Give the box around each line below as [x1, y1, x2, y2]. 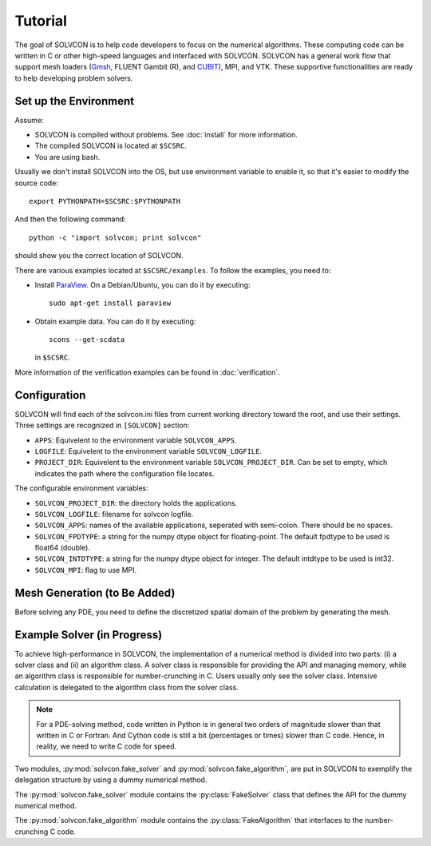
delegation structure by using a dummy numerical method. [14, 775, 208, 784]
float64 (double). [34, 543, 91, 553]
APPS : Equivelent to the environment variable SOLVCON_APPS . [34, 435, 237, 445]
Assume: [14, 115, 44, 125]
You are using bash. [34, 152, 101, 161]
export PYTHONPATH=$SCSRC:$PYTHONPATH [29, 197, 181, 205]
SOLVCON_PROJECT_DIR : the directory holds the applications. [34, 498, 238, 507]
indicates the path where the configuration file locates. [34, 468, 215, 479]
